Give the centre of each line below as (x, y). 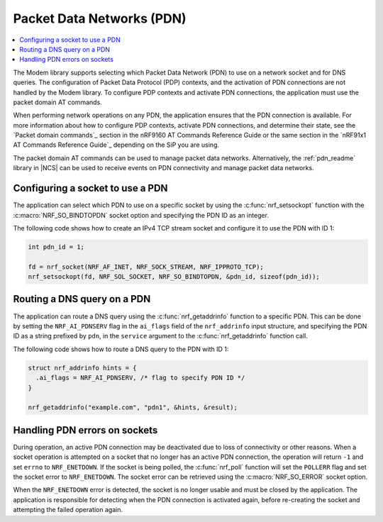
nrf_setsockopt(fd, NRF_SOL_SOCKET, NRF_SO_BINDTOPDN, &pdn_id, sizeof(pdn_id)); (174, 277)
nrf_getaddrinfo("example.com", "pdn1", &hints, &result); (133, 407)
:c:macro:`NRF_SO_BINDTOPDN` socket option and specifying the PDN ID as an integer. (141, 215)
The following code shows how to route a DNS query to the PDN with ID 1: (121, 349)
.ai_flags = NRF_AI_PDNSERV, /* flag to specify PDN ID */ (140, 378)
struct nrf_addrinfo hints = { (83, 368)
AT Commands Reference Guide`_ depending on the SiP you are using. (116, 145)
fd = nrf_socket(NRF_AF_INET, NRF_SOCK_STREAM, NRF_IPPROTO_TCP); (146, 267)
